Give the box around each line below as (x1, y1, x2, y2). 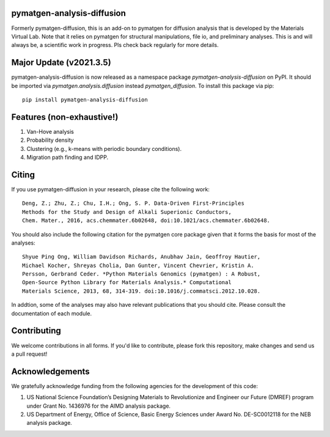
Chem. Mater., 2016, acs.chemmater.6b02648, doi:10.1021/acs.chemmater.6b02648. (22, 217, 271, 224)
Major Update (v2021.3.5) (11, 57, 111, 68)
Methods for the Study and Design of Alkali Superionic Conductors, (22, 208, 232, 215)
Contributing (11, 326, 61, 336)
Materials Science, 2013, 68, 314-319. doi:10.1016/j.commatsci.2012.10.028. (22, 287, 261, 295)
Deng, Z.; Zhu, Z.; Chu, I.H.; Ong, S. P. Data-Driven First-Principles (22, 200, 244, 207)
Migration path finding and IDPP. (26, 153, 109, 161)
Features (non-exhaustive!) (11, 112, 119, 122)
